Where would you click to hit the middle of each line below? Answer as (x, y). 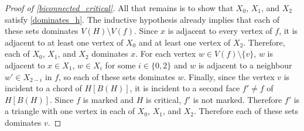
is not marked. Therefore (238, 99)
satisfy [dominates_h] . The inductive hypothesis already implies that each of (142, 19)
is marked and (108, 99)
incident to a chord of (43, 88)
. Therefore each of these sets (246, 111)
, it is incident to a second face (185, 88)
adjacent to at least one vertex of (64, 42)
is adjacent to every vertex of (220, 31)
